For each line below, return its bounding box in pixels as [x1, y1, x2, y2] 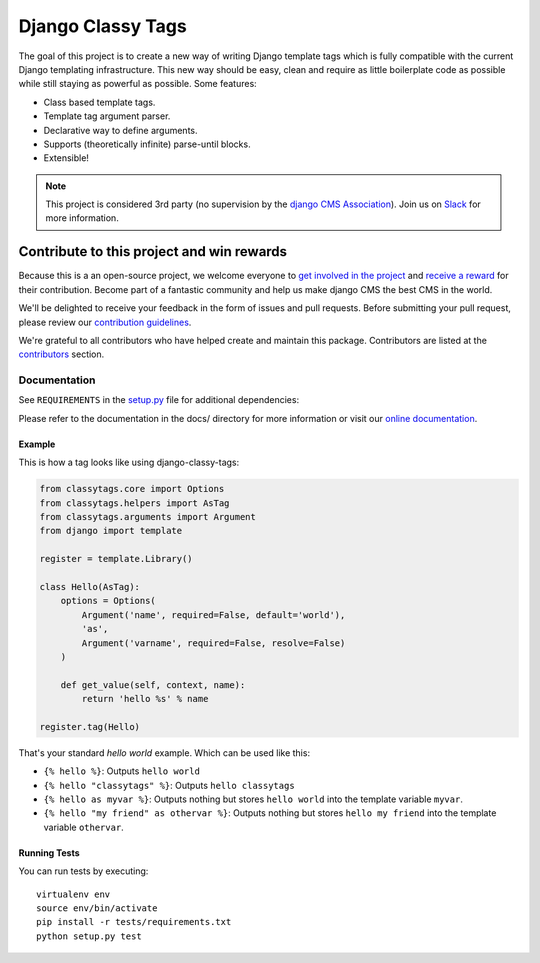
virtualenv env [36, 888, 111, 900]
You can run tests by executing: [18, 865, 149, 877]
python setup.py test [36, 930, 142, 942]
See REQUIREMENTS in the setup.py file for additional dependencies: [18, 394, 300, 406]
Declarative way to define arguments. [43, 124, 199, 136]
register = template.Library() [39, 553, 194, 565]
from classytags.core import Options [39, 483, 225, 495]
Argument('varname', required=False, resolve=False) [81, 637, 346, 649]
